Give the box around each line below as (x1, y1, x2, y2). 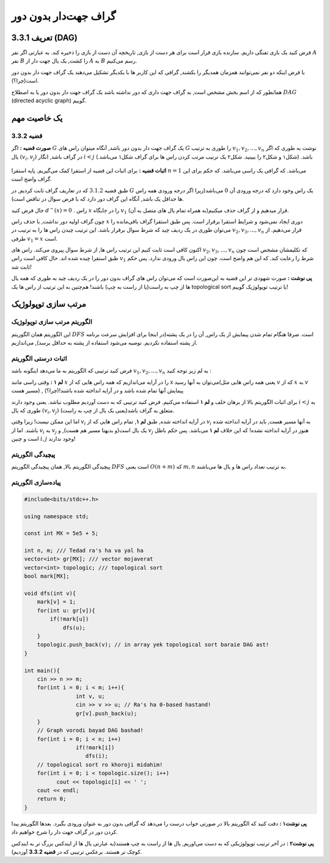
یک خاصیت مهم (11, 113, 63, 123)
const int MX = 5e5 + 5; (24, 530, 99, 537)
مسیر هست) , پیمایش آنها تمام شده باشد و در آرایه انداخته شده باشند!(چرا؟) (11, 387, 184, 394)
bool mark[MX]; (24, 573, 70, 580)
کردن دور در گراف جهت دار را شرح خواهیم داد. (11, 828, 118, 835)
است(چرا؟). (11, 77, 39, 84)
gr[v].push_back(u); (75, 710, 137, 717)
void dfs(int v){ (24, 590, 76, 597)
